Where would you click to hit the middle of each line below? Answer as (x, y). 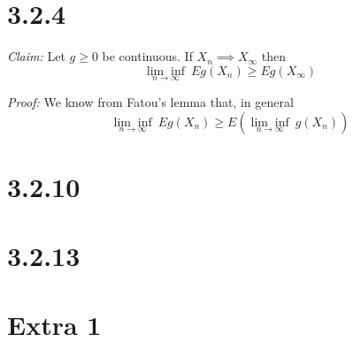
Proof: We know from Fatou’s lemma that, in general (150, 101)
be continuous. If (147, 56)
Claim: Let (36, 56)
